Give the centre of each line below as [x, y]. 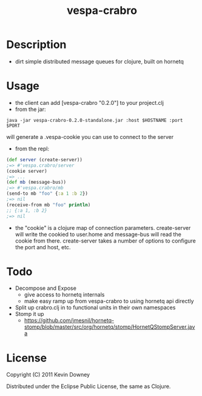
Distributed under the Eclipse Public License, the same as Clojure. [89, 386]
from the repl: [32, 149]
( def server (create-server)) [45, 159]
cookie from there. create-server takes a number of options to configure [105, 241]
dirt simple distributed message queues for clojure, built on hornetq [99, 61]
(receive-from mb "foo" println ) [49, 205]
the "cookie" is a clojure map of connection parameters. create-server [103, 227]
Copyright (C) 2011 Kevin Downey [48, 375]
